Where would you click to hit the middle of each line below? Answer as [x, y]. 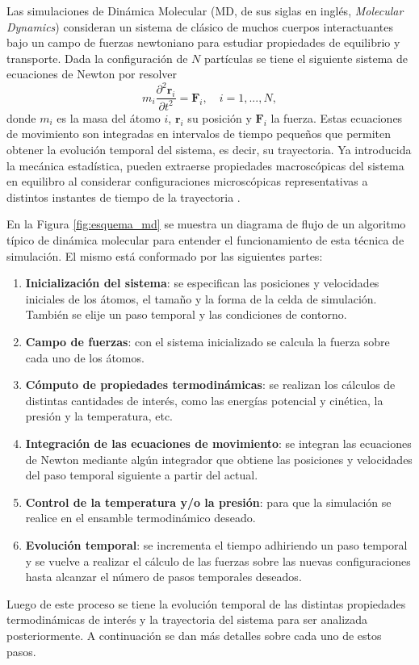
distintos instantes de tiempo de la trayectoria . [124, 197]
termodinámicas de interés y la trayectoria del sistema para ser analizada [187, 619]
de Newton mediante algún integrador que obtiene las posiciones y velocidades [219, 459]
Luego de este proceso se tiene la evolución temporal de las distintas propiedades [206, 603]
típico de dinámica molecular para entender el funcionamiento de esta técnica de [205, 240]
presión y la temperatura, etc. [99, 416]
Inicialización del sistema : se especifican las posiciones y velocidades [202, 283]
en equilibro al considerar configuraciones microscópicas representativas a [187, 181]
